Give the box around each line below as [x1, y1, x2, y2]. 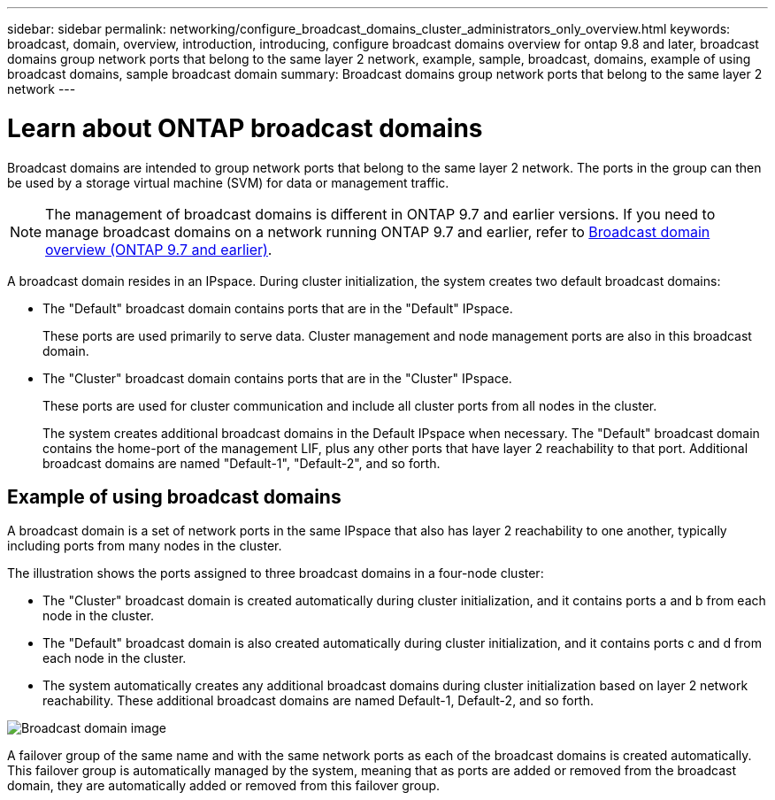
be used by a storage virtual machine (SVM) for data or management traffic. [7, 174, 449, 190]
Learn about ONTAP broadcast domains [7, 112, 483, 143]
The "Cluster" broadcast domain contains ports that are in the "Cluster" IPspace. [42, 370, 512, 386]
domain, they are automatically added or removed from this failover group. [7, 778, 441, 794]
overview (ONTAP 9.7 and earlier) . [45, 240, 272, 258]
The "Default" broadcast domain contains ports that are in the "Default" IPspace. [42, 300, 513, 316]
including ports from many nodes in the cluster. [7, 538, 282, 554]
